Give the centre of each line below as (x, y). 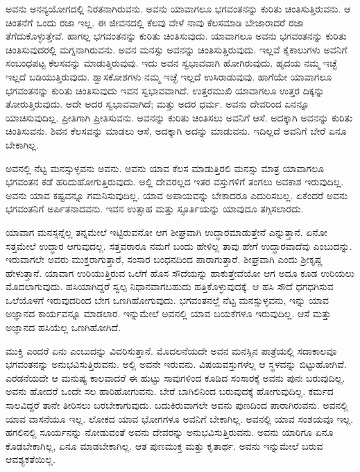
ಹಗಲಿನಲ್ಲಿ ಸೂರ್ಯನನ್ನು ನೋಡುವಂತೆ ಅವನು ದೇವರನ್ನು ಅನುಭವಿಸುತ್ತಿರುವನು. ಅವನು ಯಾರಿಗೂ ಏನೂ (170, 432)
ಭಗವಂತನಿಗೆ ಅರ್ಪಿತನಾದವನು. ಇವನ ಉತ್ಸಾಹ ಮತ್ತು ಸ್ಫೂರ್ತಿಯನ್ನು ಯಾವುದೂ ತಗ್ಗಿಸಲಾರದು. (155, 209)
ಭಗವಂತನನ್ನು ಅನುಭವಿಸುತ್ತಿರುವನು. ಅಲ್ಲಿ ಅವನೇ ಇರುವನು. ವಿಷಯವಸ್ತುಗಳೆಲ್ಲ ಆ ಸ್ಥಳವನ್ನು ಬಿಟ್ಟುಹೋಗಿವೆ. (176, 364)
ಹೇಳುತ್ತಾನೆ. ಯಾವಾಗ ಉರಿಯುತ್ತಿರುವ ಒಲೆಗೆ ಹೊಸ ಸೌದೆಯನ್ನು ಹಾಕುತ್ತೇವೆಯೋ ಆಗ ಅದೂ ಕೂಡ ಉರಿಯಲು (180, 272)
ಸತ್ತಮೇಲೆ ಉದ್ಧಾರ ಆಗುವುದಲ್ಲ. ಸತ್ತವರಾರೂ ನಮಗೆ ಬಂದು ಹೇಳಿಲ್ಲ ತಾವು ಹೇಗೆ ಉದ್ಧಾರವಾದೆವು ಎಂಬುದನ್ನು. (179, 245)
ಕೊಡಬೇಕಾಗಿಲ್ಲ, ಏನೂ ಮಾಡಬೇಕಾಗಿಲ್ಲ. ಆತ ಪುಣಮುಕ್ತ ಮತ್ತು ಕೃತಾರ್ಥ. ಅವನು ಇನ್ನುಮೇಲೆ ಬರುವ (164, 445)
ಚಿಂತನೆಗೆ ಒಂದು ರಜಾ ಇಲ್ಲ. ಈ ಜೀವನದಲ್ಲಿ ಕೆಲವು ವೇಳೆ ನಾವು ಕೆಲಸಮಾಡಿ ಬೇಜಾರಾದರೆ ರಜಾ (155, 22)
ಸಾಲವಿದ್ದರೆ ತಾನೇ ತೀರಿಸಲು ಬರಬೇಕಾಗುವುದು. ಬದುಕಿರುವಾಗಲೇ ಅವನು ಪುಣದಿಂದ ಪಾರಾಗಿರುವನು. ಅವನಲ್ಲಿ (177, 405)
